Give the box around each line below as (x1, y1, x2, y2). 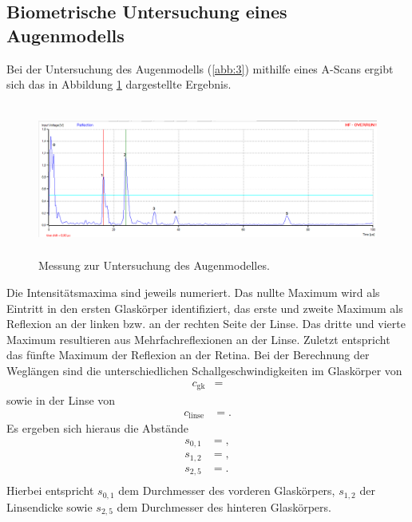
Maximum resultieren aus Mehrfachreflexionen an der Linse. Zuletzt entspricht (6, 330, 390, 347)
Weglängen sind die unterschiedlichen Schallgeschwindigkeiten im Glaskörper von (6, 362, 402, 378)
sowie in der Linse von (6, 391, 116, 408)
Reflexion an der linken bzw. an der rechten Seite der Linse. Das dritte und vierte (6, 315, 406, 332)
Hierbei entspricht (6, 482, 94, 499)
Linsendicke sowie (6, 498, 93, 515)
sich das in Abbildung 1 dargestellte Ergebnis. (6, 76, 232, 93)
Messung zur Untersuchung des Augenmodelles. (38, 257, 270, 274)
